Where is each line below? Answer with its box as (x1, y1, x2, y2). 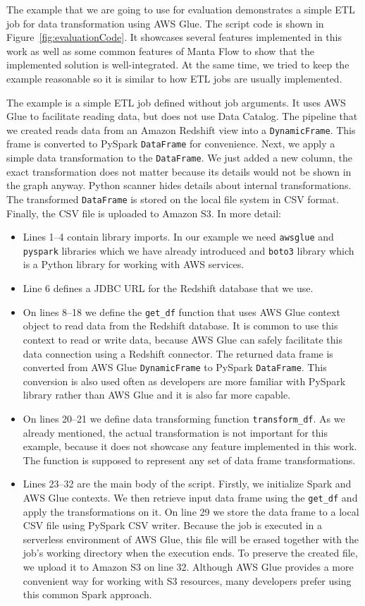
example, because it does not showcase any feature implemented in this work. (23, 439, 357, 454)
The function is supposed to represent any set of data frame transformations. (23, 452, 356, 467)
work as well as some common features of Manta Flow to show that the (6, 43, 314, 58)
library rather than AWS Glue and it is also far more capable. (23, 387, 291, 402)
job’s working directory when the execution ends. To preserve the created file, (23, 545, 358, 560)
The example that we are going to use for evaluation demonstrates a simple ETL (6, 2, 355, 16)
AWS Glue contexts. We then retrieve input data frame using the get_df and (23, 490, 358, 504)
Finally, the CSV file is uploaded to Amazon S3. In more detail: (6, 205, 281, 220)
